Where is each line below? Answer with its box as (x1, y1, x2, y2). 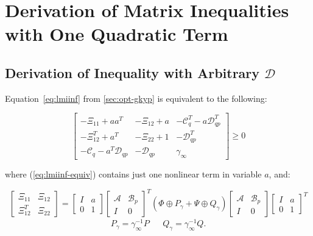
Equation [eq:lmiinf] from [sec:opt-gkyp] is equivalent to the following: (5, 91, 267, 104)
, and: (269, 168, 290, 181)
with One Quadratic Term (5, 21, 228, 46)
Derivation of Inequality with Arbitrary (5, 63, 260, 82)
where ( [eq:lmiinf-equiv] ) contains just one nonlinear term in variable (5, 168, 262, 181)
